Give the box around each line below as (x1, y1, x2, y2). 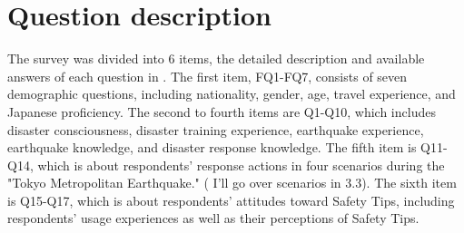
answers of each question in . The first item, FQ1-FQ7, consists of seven (7, 66, 408, 85)
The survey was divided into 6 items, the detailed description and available (7, 49, 425, 68)
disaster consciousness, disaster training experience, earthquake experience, (7, 120, 424, 139)
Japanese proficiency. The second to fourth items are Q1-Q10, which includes (7, 102, 436, 121)
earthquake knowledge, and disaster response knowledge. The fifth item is (7, 138, 417, 157)
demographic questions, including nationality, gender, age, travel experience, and (7, 84, 456, 103)
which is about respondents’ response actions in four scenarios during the (37, 155, 445, 174)
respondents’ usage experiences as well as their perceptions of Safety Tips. (7, 209, 420, 228)
